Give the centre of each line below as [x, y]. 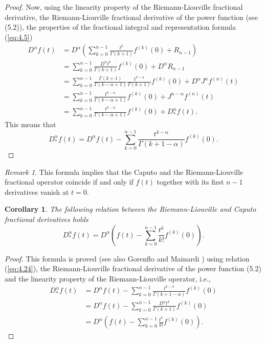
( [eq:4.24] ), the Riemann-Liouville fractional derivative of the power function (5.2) [133, 268]
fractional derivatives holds [47, 219]
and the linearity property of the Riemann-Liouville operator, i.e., [108, 278]
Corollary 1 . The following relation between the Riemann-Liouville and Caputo [130, 209]
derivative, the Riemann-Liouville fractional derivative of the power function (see [131, 17]
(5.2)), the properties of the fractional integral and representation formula [120, 27]
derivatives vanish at [37, 191]
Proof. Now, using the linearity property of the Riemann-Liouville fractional [124, 7]
